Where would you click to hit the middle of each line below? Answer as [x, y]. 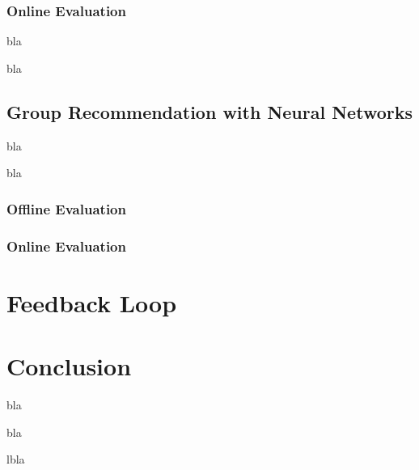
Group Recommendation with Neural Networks [209, 111]
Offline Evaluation [66, 208]
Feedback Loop [92, 302]
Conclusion [69, 366]
